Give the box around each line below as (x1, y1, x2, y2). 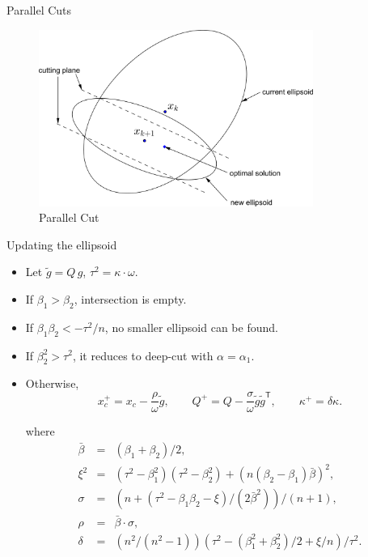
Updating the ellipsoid (6, 236, 117, 253)
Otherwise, (25, 375, 79, 392)
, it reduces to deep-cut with (72, 347, 214, 364)
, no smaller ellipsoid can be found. (104, 318, 278, 335)
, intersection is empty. (74, 290, 187, 307)
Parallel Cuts (6, 2, 72, 18)
